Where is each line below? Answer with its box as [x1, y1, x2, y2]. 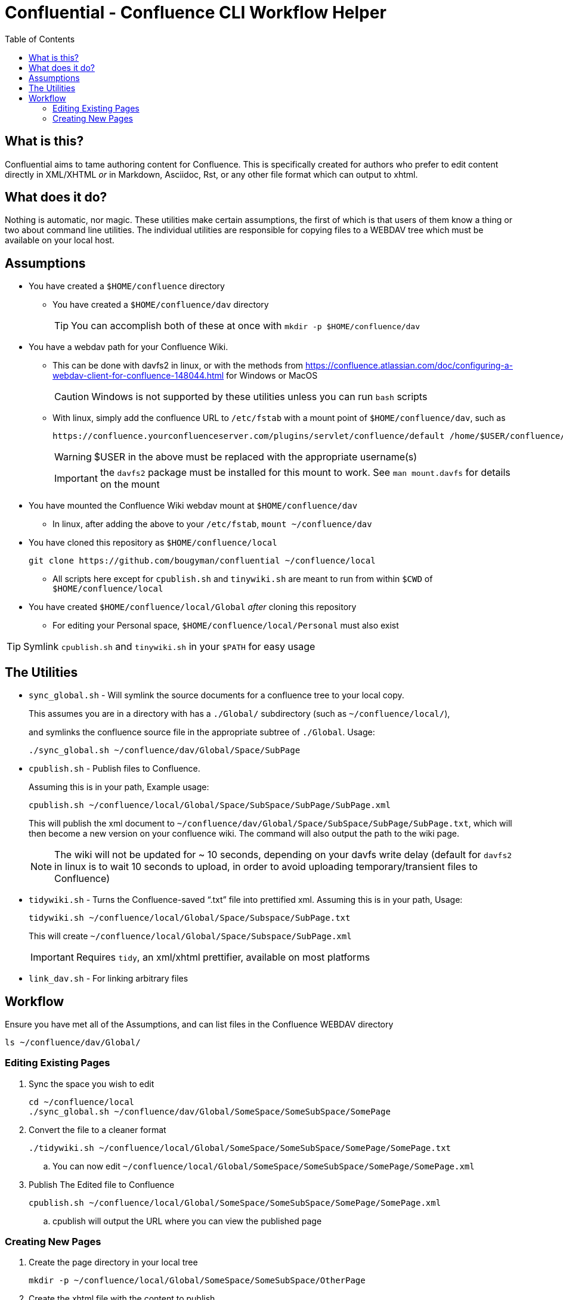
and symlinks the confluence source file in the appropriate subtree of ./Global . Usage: [29, 727, 375, 738]
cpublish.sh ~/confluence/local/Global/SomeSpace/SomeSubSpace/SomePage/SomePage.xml [29, 1197, 441, 1208]
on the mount [100, 478, 160, 491]
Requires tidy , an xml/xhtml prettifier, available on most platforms [76, 951, 370, 964]
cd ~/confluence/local [29, 1097, 135, 1107]
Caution [54, 391, 89, 403]
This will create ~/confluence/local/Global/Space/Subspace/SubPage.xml [29, 931, 352, 942]
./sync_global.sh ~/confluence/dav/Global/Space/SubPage [29, 745, 301, 756]
